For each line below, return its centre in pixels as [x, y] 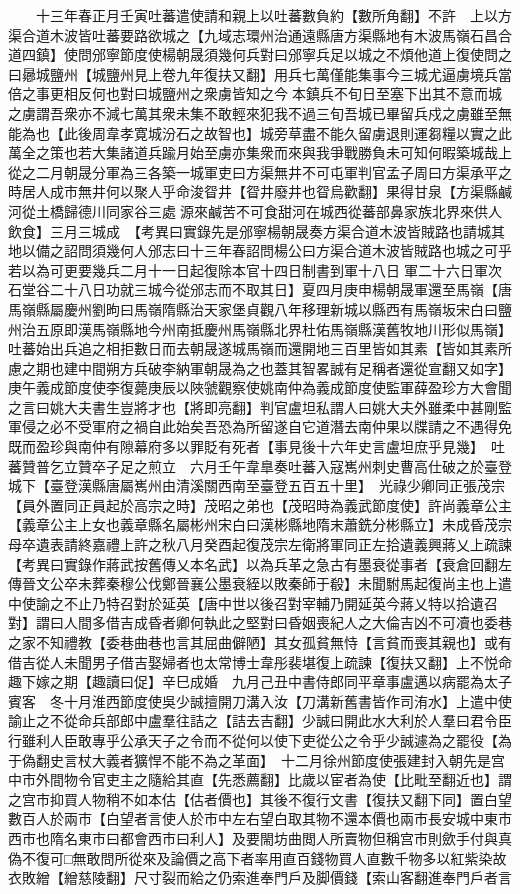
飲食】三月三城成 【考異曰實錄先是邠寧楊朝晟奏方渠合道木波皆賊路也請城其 [256, 230]
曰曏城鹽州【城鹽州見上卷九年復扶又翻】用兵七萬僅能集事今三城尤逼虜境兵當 [260, 73]
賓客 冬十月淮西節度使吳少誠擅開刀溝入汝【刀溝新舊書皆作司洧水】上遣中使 [260, 700]
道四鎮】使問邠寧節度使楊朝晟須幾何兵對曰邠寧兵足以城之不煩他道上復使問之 [260, 54]
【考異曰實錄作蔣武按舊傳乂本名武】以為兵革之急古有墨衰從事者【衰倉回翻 [253, 563]
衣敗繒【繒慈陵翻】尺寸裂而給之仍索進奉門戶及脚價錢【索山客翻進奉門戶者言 [260, 877]
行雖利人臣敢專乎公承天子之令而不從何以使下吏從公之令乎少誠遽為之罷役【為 [260, 739]
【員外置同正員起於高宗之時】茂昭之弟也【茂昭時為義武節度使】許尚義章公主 [260, 504]
